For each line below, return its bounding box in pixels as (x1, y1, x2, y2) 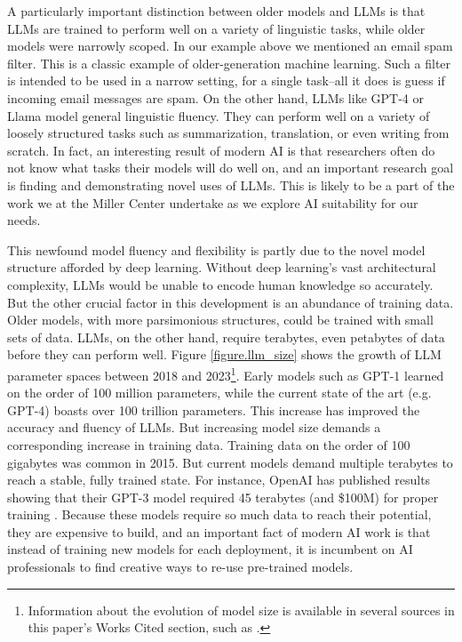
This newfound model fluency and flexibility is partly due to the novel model (7, 240, 426, 259)
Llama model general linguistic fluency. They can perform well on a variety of (7, 106, 430, 124)
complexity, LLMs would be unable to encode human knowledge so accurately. (7, 275, 434, 293)
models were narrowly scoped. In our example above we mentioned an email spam (7, 36, 453, 55)
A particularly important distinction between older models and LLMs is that (7, 2, 426, 20)
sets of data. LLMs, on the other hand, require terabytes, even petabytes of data (7, 327, 445, 346)
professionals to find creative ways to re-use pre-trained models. (7, 558, 354, 576)
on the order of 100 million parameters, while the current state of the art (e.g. (7, 383, 432, 402)
